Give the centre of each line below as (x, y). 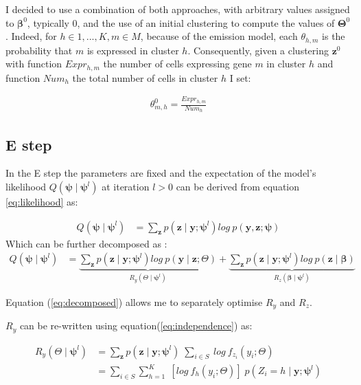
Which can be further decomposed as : (86, 243)
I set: (240, 77)
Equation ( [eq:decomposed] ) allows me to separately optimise (134, 301)
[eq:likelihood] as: (42, 202)
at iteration (126, 187)
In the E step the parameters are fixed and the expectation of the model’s (161, 173)
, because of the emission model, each (219, 36)
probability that (39, 50)
